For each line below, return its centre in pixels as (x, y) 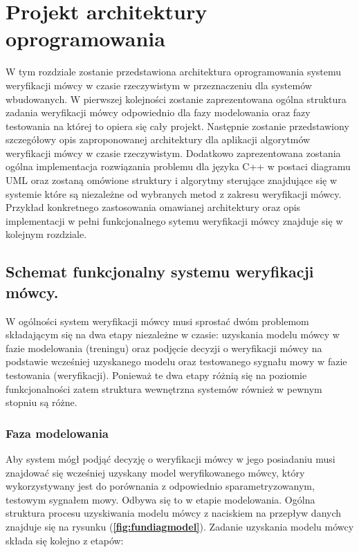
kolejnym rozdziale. (46, 234)
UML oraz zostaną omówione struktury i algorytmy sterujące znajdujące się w (172, 180)
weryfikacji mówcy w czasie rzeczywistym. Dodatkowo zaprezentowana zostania (173, 153)
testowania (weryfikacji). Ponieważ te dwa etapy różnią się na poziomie (156, 375)
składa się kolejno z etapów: (65, 540)
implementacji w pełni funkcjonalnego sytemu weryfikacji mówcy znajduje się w (174, 220)
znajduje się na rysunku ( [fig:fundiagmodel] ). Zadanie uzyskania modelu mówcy (180, 526)
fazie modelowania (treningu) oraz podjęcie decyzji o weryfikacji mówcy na (164, 348)
